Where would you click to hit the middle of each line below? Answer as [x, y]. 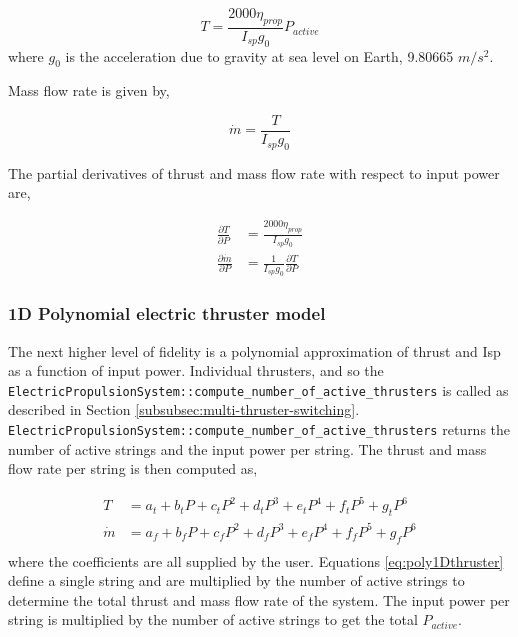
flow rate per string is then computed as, [133, 468]
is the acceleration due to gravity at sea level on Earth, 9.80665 [259, 55]
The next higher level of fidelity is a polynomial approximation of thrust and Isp [254, 350]
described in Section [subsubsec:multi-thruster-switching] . [184, 409]
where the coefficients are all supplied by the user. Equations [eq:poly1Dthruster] [256, 560]
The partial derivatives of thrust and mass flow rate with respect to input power [254, 172]
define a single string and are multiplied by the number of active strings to [236, 580]
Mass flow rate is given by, [89, 90]
